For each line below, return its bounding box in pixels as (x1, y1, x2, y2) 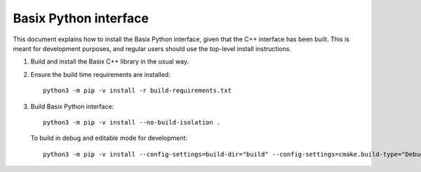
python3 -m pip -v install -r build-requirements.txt (43, 87, 232, 94)
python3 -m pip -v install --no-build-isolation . (43, 118, 221, 126)
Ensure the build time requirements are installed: (30, 70, 171, 78)
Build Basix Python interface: (30, 102, 114, 110)
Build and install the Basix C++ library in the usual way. (30, 57, 189, 66)
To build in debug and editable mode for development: (30, 134, 188, 143)
